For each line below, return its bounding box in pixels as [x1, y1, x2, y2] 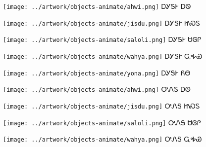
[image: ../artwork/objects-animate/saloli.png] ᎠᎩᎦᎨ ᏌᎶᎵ [3, 34, 202, 44]
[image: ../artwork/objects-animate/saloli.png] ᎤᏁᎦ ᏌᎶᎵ [3, 117, 201, 127]
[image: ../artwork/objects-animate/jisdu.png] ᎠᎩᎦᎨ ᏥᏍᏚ [3, 17, 201, 28]
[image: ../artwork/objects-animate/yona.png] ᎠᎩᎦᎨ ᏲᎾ [3, 67, 191, 77]
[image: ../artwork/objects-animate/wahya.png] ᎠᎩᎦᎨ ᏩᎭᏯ [3, 50, 203, 61]
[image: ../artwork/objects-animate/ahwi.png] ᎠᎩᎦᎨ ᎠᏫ [3, 1, 191, 11]
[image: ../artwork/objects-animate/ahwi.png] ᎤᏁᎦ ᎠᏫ [3, 84, 191, 94]
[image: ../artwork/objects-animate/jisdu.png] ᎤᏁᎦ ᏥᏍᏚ [3, 100, 200, 110]
